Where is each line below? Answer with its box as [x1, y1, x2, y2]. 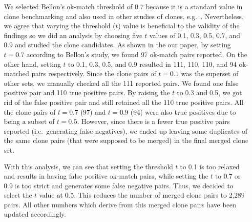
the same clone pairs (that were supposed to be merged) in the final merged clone [4, 135, 249, 145]
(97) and [80, 106, 106, 117]
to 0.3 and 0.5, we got [177, 87, 242, 98]
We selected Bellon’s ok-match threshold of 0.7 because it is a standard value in [4, 1, 243, 11]
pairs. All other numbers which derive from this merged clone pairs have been [4, 199, 236, 209]
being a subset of [4, 116, 55, 126]
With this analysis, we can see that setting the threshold [4, 161, 173, 171]
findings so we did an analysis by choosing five [4, 30, 143, 40]
